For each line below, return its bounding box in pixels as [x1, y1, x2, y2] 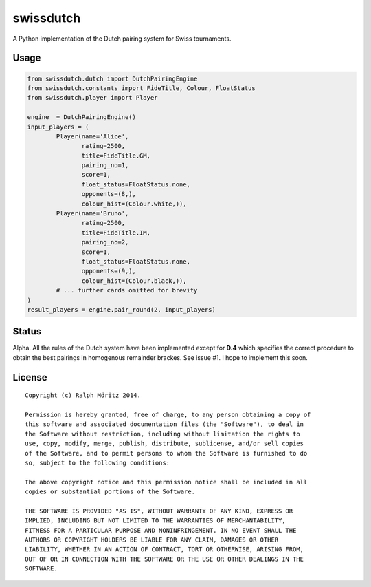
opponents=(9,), [81, 267, 137, 275]
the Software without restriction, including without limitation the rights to [25, 430, 300, 438]
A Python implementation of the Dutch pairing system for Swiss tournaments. [12, 34, 232, 43]
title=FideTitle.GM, [81, 151, 151, 160]
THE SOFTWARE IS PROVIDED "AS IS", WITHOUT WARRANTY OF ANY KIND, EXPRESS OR [25, 506, 293, 515]
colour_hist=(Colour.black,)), [81, 277, 187, 285]
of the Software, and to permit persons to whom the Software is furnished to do [25, 449, 308, 457]
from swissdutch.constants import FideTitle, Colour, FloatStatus [27, 84, 256, 92]
